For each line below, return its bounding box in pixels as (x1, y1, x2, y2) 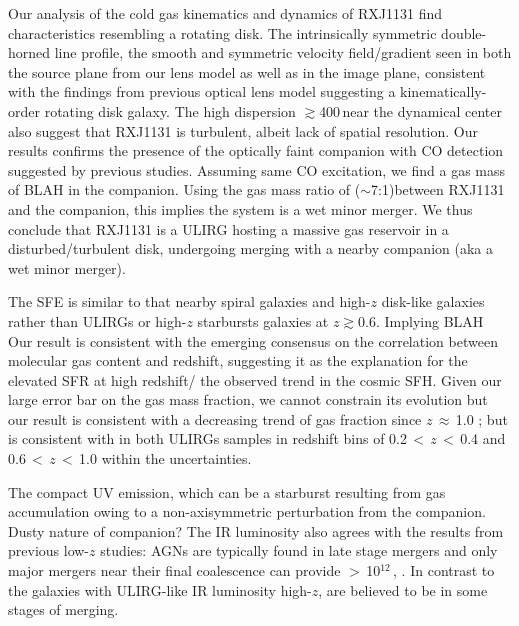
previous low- (8, 540, 90, 561)
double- (441, 22, 487, 43)
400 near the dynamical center (319, 100, 502, 121)
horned (8, 42, 51, 63)
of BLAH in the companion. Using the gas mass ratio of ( (8, 179, 361, 200)
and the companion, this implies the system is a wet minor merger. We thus (8, 198, 473, 219)
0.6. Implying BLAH (358, 310, 484, 331)
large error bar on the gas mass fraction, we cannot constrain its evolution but (8, 389, 488, 410)
